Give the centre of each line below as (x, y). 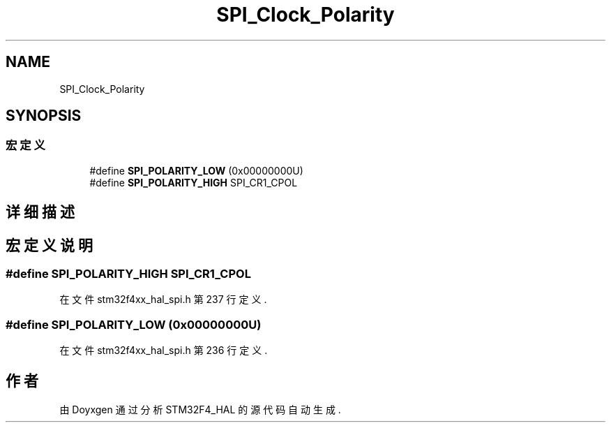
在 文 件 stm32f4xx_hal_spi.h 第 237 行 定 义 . (163, 300)
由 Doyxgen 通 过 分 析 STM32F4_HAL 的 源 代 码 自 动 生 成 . (200, 410)
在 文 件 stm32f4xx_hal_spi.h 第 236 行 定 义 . (164, 350)
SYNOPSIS (44, 116)
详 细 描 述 (40, 212)
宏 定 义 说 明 (49, 245)
